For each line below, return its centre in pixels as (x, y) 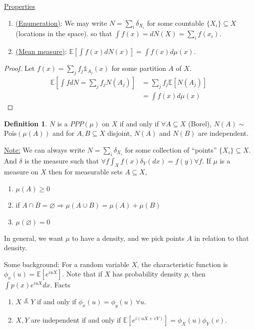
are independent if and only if (76, 320)
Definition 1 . (26, 123)
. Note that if (82, 274)
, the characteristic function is (183, 264)
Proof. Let (19, 68)
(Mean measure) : (41, 51)
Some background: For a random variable (67, 264)
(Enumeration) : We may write (61, 23)
